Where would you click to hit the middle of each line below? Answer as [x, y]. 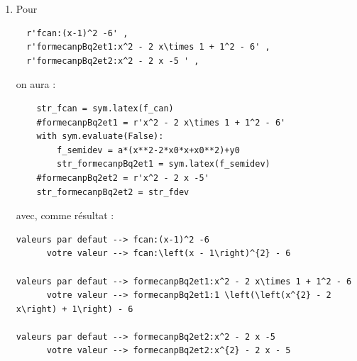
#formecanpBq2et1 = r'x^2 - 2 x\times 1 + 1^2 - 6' [161, 122]
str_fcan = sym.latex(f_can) [105, 108]
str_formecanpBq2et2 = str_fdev [113, 192]
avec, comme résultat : [65, 215]
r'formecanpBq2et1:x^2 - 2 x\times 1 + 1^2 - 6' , [148, 47]
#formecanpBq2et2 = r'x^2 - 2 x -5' [123, 178]
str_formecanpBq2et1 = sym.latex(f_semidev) [164, 164]
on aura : [36, 84]
